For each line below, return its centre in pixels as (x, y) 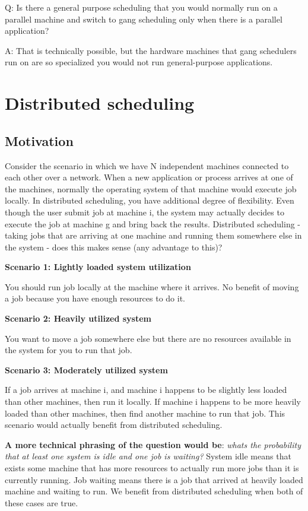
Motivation (39, 140)
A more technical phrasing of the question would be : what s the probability (153, 444)
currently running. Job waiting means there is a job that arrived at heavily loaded (154, 479)
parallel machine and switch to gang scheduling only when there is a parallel (144, 19)
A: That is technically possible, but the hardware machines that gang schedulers (151, 50)
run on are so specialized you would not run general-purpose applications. (139, 62)
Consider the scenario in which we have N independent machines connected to (147, 165)
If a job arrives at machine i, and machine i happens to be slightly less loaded (146, 390)
